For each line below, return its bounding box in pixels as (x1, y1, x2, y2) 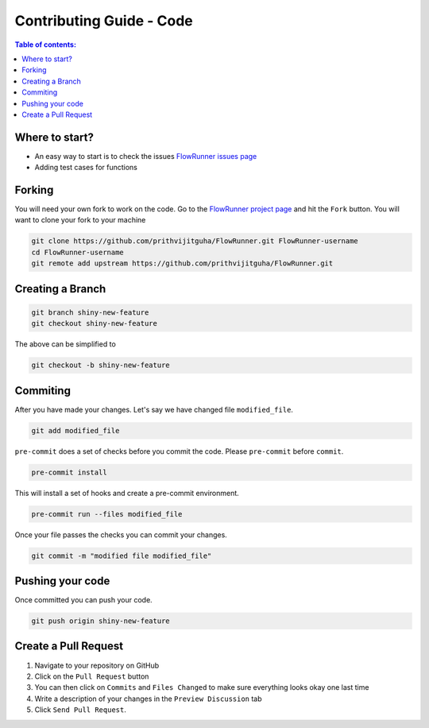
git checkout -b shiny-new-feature (31, 361, 170, 370)
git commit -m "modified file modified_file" (31, 551, 212, 560)
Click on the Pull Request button (34, 672, 149, 681)
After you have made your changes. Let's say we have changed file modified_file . (14, 405, 294, 414)
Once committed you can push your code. (14, 595, 153, 605)
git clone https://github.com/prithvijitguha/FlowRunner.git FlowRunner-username (31, 237, 359, 246)
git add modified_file (31, 426, 120, 435)
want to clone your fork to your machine (14, 215, 146, 225)
